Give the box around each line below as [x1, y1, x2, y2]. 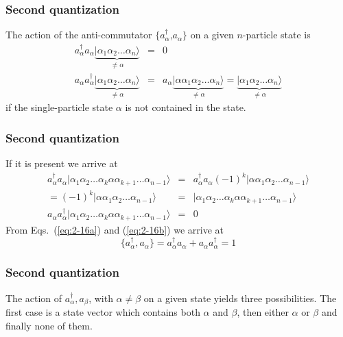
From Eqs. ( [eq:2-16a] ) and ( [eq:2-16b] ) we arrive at [5, 222, 224, 236]
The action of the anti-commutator [5, 27, 152, 42]
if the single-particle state [5, 100, 113, 114]
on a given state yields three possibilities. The [143, 290, 337, 305]
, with [88, 290, 113, 305]
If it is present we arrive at [5, 156, 118, 171]
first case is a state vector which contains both [5, 305, 200, 319]
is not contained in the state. [125, 100, 246, 114]
